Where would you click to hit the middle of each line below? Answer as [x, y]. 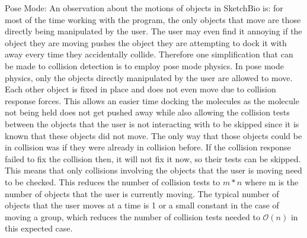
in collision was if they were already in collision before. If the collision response [148, 147]
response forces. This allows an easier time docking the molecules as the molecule [152, 100]
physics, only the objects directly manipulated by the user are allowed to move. [149, 77]
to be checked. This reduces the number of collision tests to [113, 181]
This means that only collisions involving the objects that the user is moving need [153, 170]
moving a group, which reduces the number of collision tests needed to [132, 216]
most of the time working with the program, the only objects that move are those [153, 19]
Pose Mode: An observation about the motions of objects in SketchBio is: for [144, 8]
